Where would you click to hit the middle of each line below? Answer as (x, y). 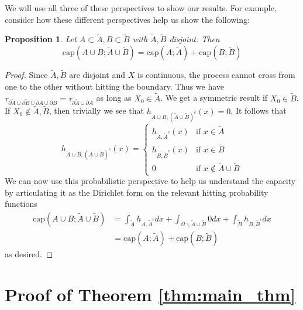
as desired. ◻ (29, 254)
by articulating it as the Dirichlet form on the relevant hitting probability (137, 192)
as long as (114, 98)
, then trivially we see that (97, 110)
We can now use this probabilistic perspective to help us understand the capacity (150, 181)
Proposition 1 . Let (41, 39)
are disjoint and (97, 75)
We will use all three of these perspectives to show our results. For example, (141, 8)
